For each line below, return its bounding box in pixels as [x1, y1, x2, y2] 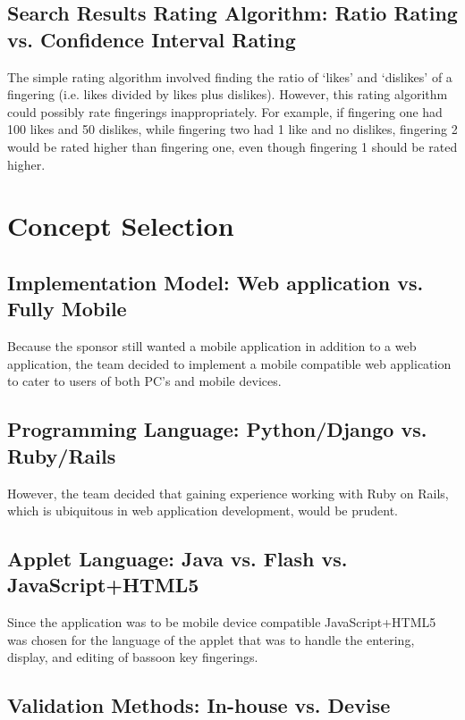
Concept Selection [7, 207, 234, 244]
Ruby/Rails [7, 441, 116, 469]
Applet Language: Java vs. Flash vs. [7, 545, 348, 573]
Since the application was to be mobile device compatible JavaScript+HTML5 [7, 613, 436, 632]
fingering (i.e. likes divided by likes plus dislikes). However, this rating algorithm [7, 85, 448, 104]
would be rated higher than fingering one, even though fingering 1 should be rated [7, 137, 458, 155]
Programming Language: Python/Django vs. [7, 415, 427, 443]
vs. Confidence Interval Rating [7, 25, 296, 53]
